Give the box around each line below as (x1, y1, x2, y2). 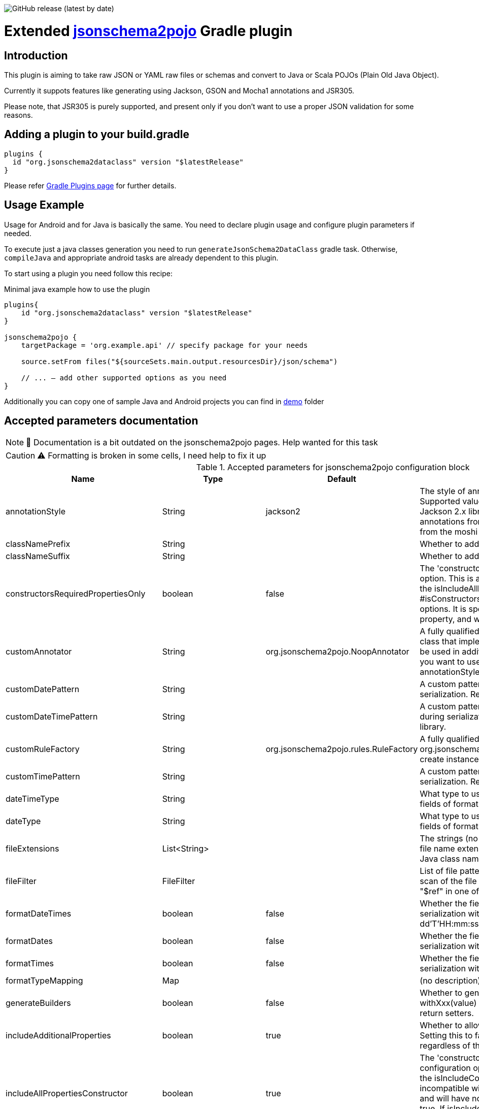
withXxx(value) (420, 998, 477, 1008)
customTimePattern (6, 771, 80, 782)
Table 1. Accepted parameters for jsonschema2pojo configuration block (196, 462, 470, 473)
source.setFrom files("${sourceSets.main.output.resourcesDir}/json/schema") (21, 357, 338, 366)
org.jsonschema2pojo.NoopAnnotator (265, 646, 409, 657)
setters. (445, 1008, 474, 1019)
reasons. (4, 110, 33, 119)
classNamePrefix (6, 539, 71, 549)
